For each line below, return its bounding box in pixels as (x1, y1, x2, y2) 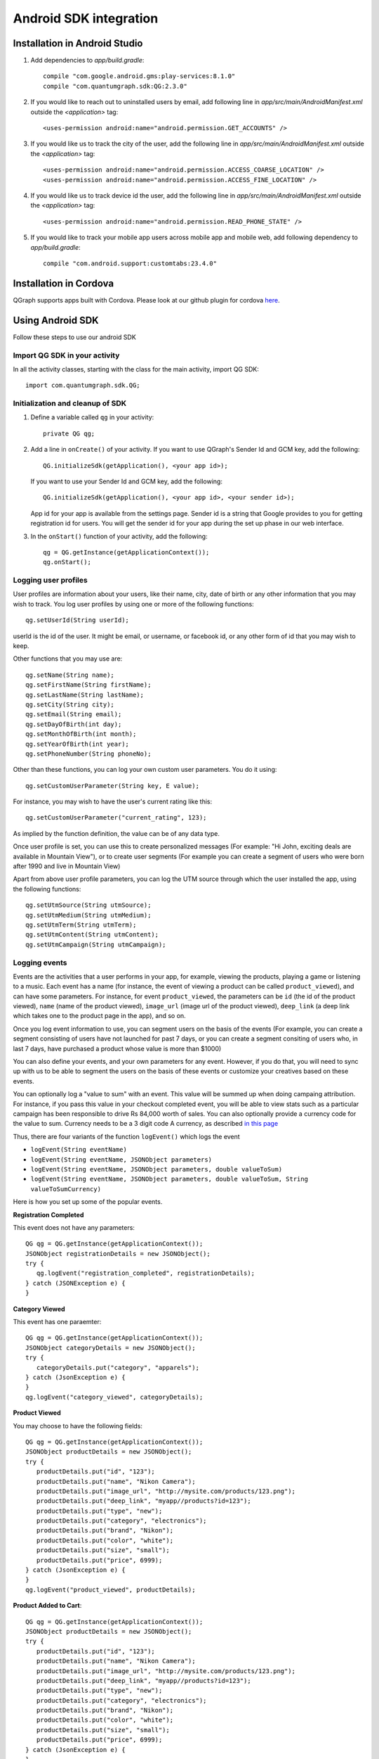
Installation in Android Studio (13, 37, 143, 49)
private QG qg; (43, 429, 95, 438)
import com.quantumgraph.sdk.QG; (25, 381, 140, 390)
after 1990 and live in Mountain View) (13, 862, 121, 870)
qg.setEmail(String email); (25, 711, 122, 718)
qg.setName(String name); (25, 671, 115, 679)
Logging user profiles (13, 576, 88, 585)
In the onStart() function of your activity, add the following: (30, 532, 208, 540)
